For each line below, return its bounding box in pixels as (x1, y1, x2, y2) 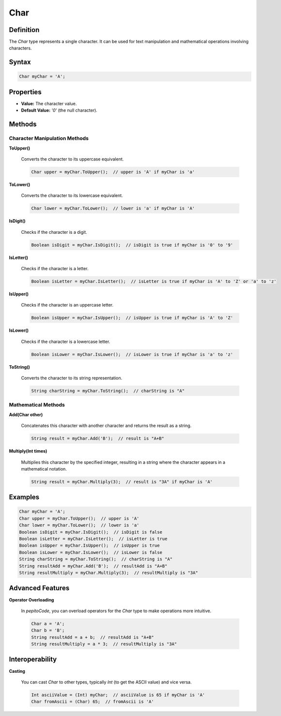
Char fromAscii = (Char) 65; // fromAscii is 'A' (31, 699, 155, 704)
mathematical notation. (21, 466, 67, 472)
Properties (9, 88, 42, 96)
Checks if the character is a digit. (21, 229, 87, 235)
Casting (9, 668, 25, 674)
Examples (9, 493, 40, 502)
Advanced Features (9, 584, 70, 592)
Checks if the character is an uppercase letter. (21, 302, 114, 308)
